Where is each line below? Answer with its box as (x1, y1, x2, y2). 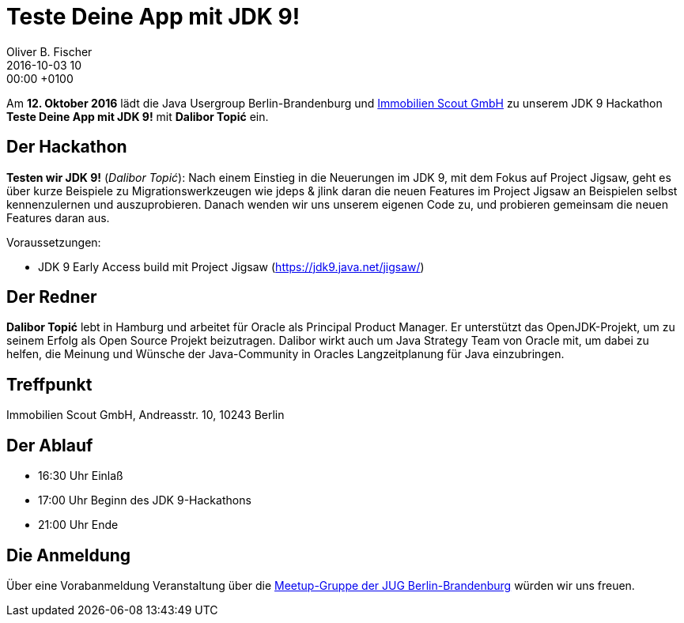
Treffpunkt (6, 374, 93, 395)
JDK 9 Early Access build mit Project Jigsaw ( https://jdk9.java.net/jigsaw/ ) (38, 259, 425, 274)
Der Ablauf (6, 435, 93, 455)
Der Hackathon (6, 137, 127, 157)
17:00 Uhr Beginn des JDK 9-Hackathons (38, 493, 251, 508)
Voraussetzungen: (6, 235, 101, 249)
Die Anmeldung (6, 545, 131, 565)
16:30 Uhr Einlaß (38, 469, 123, 483)
